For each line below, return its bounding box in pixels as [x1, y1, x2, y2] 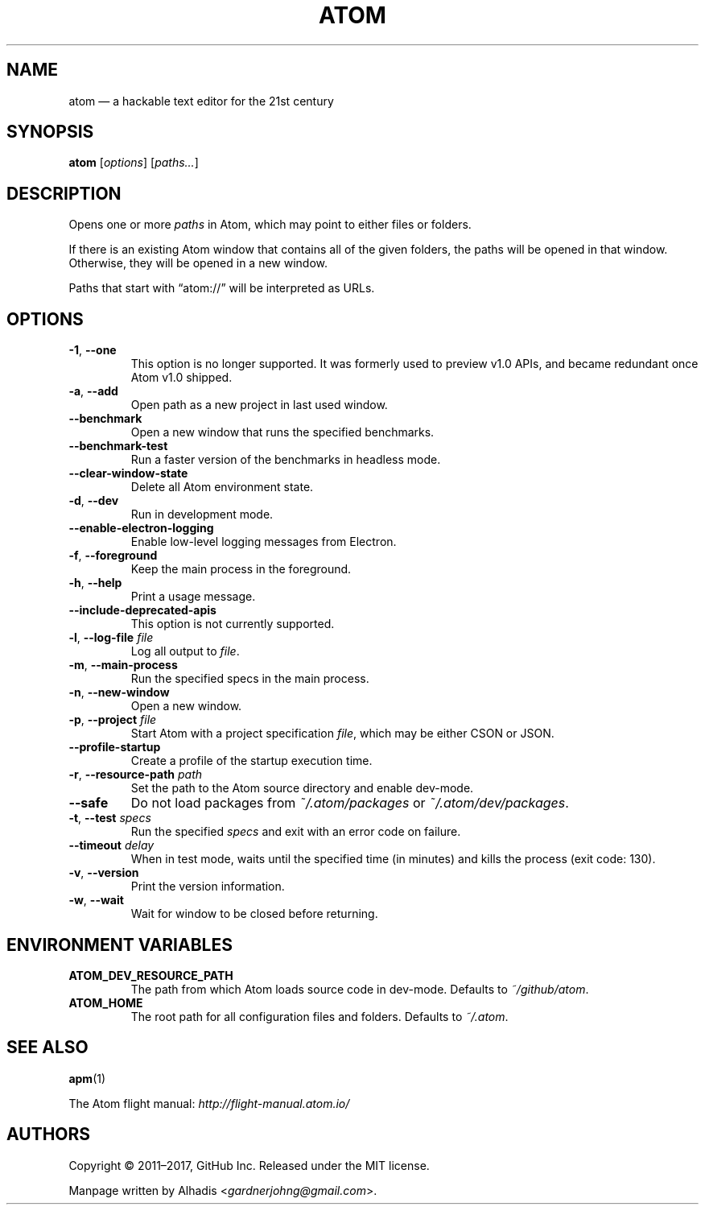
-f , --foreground [68, 548, 158, 563]
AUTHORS [6, 1124, 91, 1145]
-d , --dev [68, 494, 119, 508]
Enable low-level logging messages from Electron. [130, 535, 397, 549]
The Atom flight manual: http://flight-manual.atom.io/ [68, 1096, 350, 1110]
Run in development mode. [130, 507, 274, 522]
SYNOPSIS [6, 122, 94, 143]
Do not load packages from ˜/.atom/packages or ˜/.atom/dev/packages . [130, 795, 569, 812]
